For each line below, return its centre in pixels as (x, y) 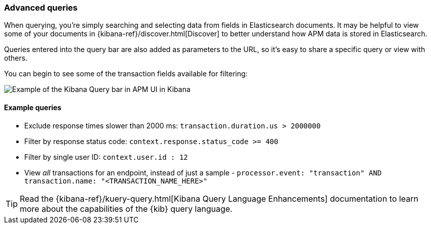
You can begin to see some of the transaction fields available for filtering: (126, 74)
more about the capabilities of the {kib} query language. (126, 209)
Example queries (33, 107)
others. (16, 58)
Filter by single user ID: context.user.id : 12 (106, 157)
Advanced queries (41, 8)
